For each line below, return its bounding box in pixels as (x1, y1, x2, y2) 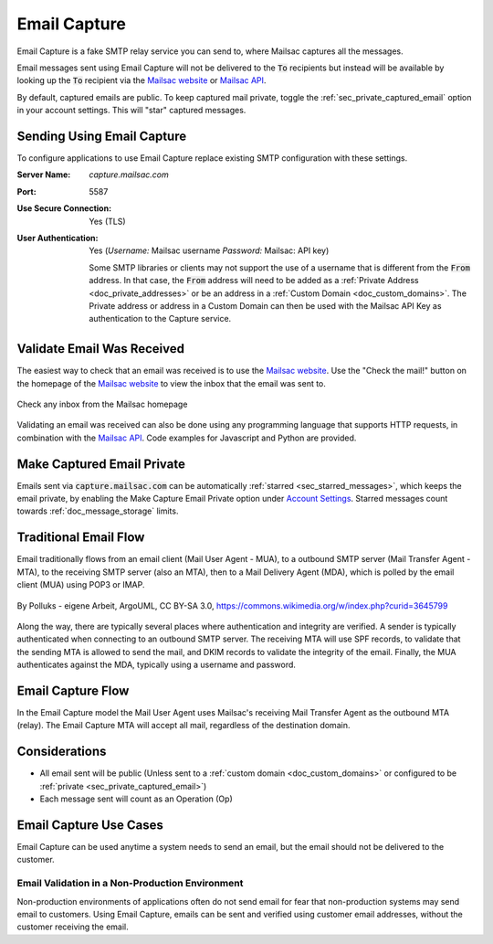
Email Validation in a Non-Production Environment (16, 877, 244, 890)
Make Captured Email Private (16, 456, 186, 472)
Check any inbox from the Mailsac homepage (16, 398, 188, 409)
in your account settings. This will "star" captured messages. (16, 105, 246, 116)
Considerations (16, 744, 107, 759)
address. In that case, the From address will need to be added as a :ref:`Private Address (89, 275, 419, 286)
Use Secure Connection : (16, 203, 112, 214)
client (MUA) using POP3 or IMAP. (16, 579, 145, 590)
